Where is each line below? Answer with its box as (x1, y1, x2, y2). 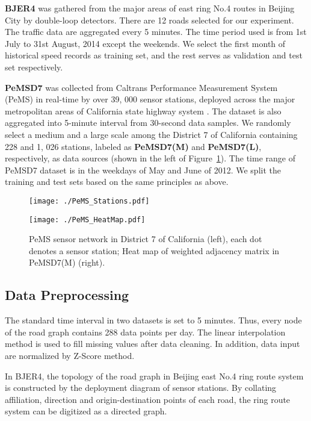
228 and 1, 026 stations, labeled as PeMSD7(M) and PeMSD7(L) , (5, 140, 262, 152)
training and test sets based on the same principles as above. (5, 175, 229, 188)
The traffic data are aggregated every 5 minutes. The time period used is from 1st (5, 25, 307, 38)
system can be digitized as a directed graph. (5, 405, 167, 417)
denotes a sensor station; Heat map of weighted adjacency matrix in (29, 244, 280, 257)
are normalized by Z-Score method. (5, 349, 135, 361)
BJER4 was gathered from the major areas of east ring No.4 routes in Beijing (5, 2, 295, 14)
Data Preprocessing (5, 285, 129, 304)
